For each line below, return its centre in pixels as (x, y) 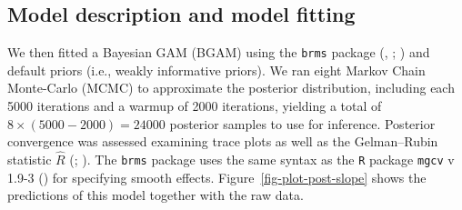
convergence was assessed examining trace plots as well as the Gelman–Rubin (223, 141)
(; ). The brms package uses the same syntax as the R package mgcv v (262, 160)
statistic (30, 160)
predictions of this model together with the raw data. (156, 195)
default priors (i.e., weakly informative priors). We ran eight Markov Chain (216, 70)
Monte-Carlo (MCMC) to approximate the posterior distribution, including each (231, 88)
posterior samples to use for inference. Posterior (302, 123)
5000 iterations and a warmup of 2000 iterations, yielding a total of (195, 106)
